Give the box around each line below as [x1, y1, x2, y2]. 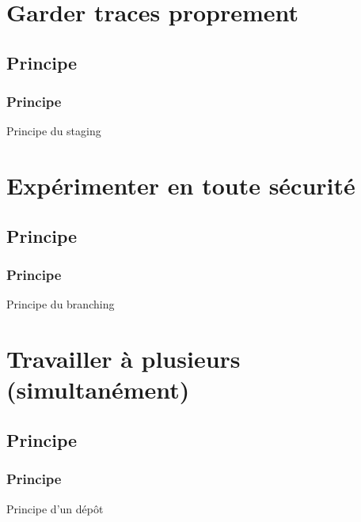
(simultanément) [6, 373, 190, 406]
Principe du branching [6, 296, 115, 312]
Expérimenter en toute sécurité [6, 169, 355, 202]
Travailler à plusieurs [6, 342, 241, 375]
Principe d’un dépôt [6, 500, 104, 516]
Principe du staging [6, 123, 101, 139]
